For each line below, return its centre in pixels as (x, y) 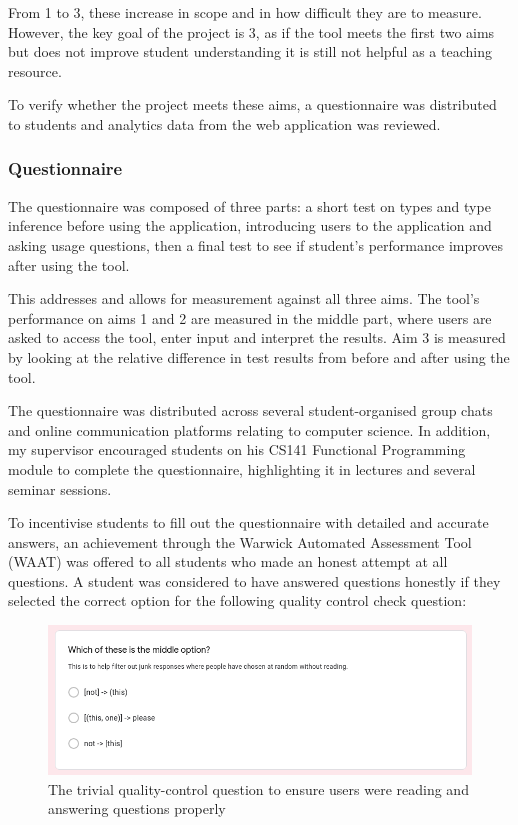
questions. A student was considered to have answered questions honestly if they (254, 580)
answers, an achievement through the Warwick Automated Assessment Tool (240, 541)
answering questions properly (137, 808)
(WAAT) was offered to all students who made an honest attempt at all (228, 561)
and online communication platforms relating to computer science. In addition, (249, 429)
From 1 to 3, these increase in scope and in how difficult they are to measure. (245, 12)
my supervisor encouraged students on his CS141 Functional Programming (237, 449)
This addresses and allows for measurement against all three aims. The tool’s (244, 298)
